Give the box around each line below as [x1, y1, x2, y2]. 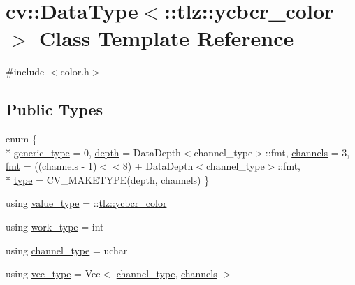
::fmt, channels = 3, [265, 145, 350, 159]
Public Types [6, 98, 103, 120]
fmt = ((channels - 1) [6, 159, 97, 173]
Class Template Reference [39, 24, 294, 52]
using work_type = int [6, 219, 104, 234]
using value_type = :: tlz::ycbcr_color [6, 196, 167, 210]
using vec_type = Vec [6, 266, 101, 281]
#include [6, 64, 45, 79]
